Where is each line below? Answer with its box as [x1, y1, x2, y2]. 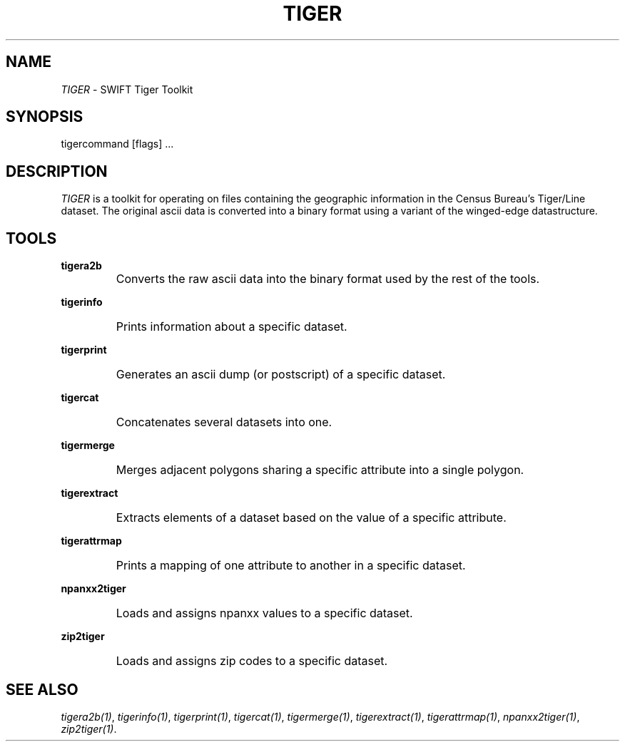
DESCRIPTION [6, 162, 108, 180]
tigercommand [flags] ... [61, 138, 174, 150]
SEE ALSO [6, 680, 78, 699]
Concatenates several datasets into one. [116, 415, 332, 430]
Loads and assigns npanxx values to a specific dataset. [116, 606, 413, 621]
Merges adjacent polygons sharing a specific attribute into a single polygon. [116, 463, 524, 478]
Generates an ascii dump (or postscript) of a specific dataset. [116, 367, 446, 382]
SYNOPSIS [6, 108, 83, 126]
